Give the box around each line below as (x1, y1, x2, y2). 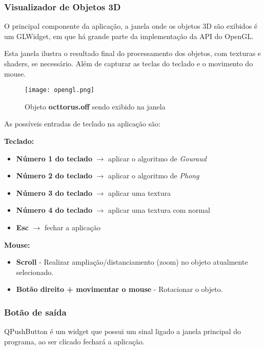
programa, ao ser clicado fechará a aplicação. (4, 336, 145, 346)
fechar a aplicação (44, 222, 100, 232)
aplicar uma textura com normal (108, 205, 210, 215)
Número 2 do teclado (16, 170, 93, 181)
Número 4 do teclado (16, 205, 93, 215)
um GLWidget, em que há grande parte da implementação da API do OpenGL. (4, 30, 254, 41)
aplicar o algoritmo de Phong (108, 170, 199, 181)
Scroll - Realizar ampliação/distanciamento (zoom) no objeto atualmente (16, 256, 248, 267)
